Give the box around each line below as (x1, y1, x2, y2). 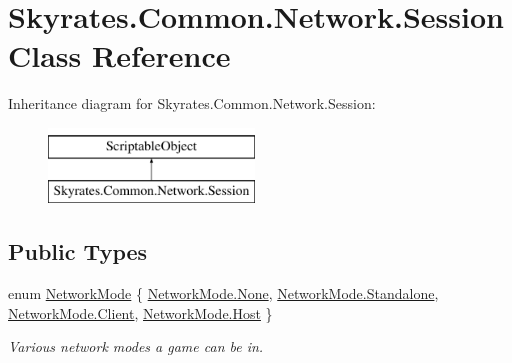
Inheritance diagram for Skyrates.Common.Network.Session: (8, 93, 376, 114)
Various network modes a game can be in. (8, 336, 264, 357)
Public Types (8, 236, 148, 267)
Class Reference (8, 35, 231, 76)
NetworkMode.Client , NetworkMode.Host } (8, 302, 273, 323)
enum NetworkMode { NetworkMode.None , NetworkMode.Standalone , (8, 283, 439, 304)
